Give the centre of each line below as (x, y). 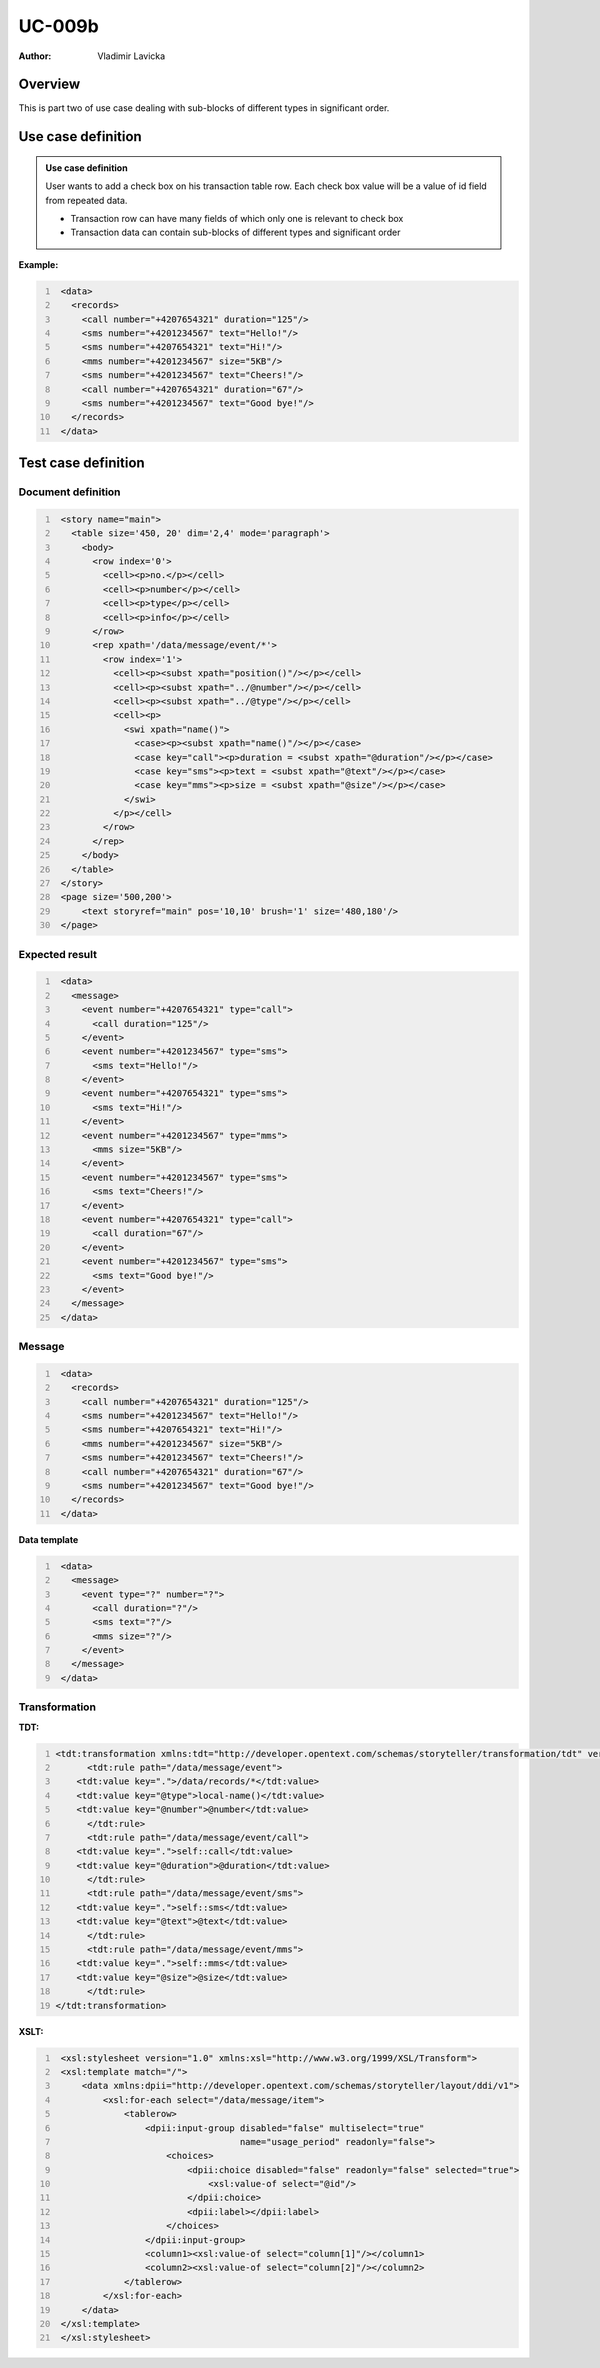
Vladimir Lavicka (131, 56)
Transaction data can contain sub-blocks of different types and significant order (235, 232)
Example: (38, 264)
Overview (49, 84)
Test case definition (81, 463)
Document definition (69, 492)
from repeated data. (86, 200)
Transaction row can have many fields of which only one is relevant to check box (237, 219)
